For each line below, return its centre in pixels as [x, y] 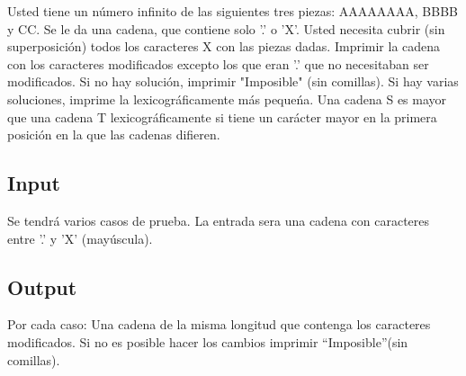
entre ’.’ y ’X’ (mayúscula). [80, 238]
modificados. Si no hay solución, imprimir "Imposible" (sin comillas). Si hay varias [233, 81]
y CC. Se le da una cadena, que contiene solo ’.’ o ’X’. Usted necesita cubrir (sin [226, 28]
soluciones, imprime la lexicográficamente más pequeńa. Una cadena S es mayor [227, 98]
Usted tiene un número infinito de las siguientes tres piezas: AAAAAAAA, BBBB [233, 11]
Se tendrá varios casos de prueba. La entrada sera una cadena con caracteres [219, 220]
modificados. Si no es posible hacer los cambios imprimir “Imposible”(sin [208, 341]
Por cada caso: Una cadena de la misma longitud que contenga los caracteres [219, 324]
